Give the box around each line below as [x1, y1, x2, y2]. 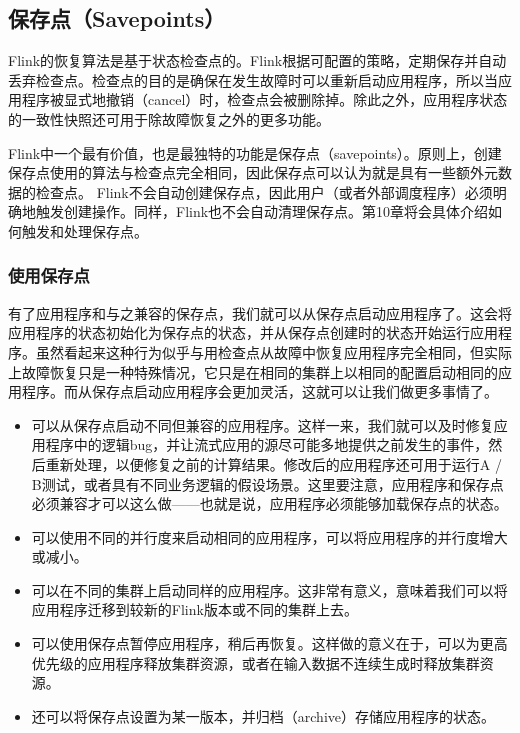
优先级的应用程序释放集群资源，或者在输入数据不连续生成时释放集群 [31, 652, 480, 673]
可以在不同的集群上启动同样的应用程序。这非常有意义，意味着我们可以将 [31, 579, 508, 600]
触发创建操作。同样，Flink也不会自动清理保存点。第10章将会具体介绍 [35, 201, 489, 222]
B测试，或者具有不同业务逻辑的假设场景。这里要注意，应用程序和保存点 [31, 473, 504, 494]
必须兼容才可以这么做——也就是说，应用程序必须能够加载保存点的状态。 [31, 493, 508, 514]
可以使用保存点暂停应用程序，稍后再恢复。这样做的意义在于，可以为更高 [31, 633, 508, 654]
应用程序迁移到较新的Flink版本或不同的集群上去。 [31, 599, 358, 620]
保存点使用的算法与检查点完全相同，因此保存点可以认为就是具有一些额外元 [8, 162, 498, 183]
